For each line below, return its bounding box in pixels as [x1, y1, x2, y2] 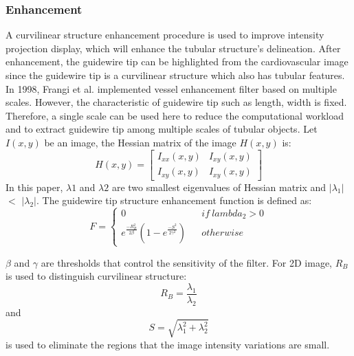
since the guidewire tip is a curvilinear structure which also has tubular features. [5, 68, 345, 82]
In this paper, [5, 179, 63, 194]
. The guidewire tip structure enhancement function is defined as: [36, 193, 312, 208]
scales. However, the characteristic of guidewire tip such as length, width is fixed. [5, 95, 347, 109]
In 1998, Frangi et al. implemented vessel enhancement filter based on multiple [5, 81, 337, 96]
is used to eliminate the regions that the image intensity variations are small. [5, 337, 330, 351]
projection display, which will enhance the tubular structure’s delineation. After [5, 41, 341, 55]
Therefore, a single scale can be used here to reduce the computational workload [5, 108, 344, 122]
